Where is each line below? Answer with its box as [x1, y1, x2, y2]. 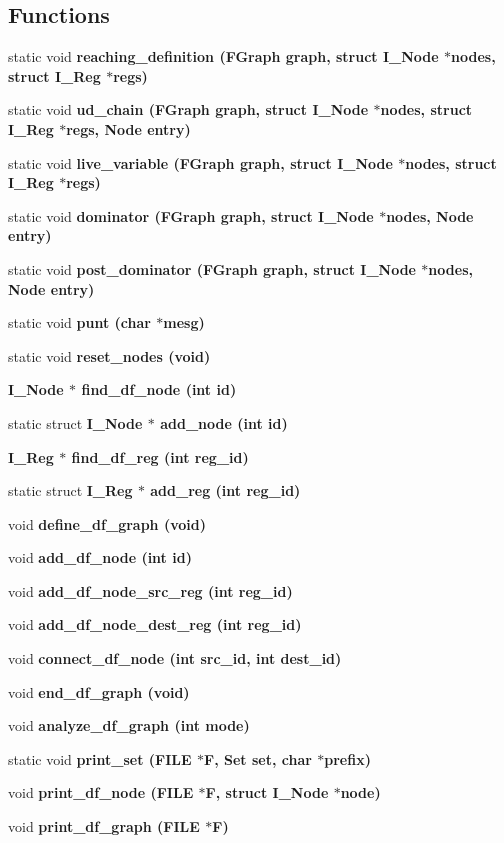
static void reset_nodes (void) [8, 345, 211, 366]
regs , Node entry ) [66, 118, 191, 139]
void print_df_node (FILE [8, 782, 194, 803]
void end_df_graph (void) [8, 681, 190, 702]
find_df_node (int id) [81, 379, 237, 400]
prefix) [324, 748, 371, 769]
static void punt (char [8, 312, 151, 333]
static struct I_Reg [8, 480, 133, 501]
